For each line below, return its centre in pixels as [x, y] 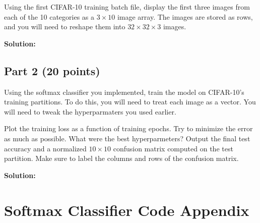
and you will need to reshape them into [65, 26]
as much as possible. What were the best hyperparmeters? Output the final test [127, 138]
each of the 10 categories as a [49, 16]
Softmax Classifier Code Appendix [127, 210]
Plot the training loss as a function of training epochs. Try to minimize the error [128, 128]
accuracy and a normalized [45, 148]
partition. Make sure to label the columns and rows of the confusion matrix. [121, 158]
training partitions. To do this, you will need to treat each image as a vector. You [130, 102]
